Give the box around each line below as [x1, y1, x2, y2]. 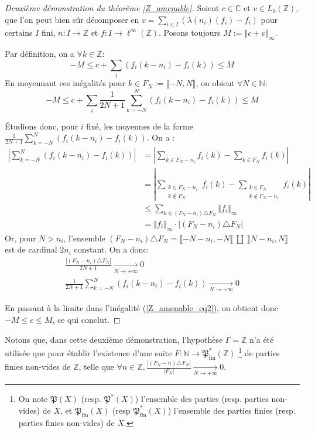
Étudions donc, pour [5, 120, 78, 132]
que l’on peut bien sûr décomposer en [5, 13, 139, 25]
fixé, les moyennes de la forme [86, 120, 193, 132]
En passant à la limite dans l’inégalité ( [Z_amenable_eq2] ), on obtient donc [5, 302, 278, 314]
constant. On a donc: [74, 243, 149, 255]
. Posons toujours [158, 26, 221, 39]
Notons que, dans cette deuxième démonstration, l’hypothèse [5, 333, 223, 345]
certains [5, 26, 33, 39]
